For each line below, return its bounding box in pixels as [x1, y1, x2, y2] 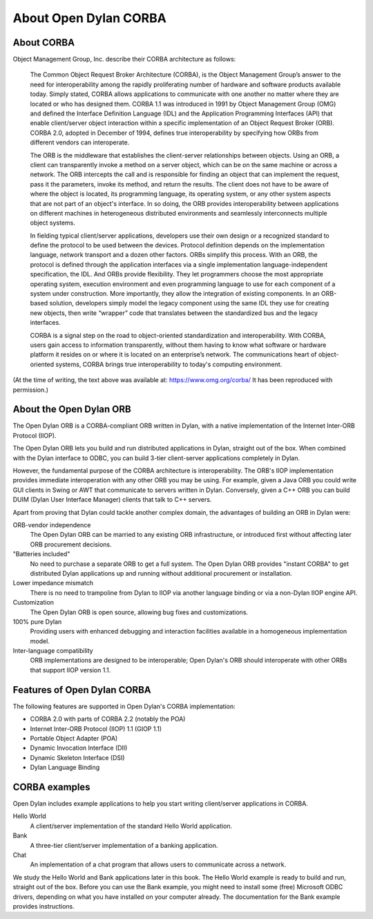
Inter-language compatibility [12, 647, 93, 655]
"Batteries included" [12, 550, 70, 558]
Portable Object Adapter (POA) [30, 734, 118, 742]
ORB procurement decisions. [30, 540, 112, 549]
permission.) [12, 386, 48, 394]
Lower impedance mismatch [12, 579, 93, 587]
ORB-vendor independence [12, 520, 91, 529]
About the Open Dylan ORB [12, 404, 131, 415]
